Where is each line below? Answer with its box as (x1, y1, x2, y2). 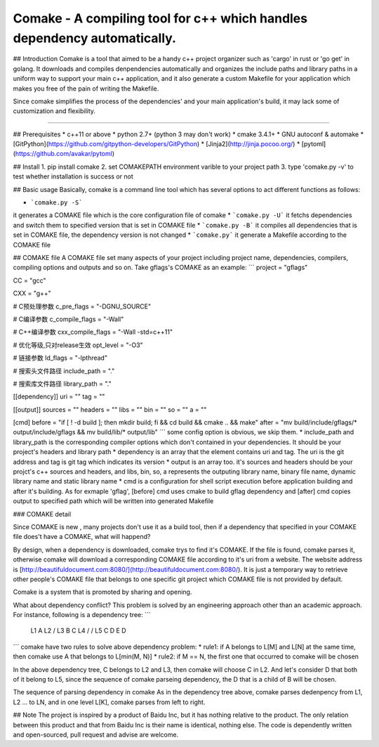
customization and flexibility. (13, 107, 96, 115)
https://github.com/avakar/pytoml (15, 150, 112, 158)
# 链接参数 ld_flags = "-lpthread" (13, 353, 108, 362)
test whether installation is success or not (13, 172, 133, 181)
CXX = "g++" (13, 289, 52, 298)
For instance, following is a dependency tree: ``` (13, 611, 151, 619)
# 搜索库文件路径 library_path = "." (13, 379, 112, 388)
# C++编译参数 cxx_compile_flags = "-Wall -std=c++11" (13, 327, 173, 337)
